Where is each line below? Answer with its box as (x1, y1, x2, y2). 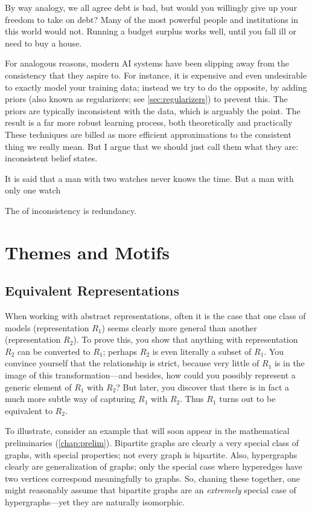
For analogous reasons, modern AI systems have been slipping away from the (5, 57, 290, 70)
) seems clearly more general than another (101, 321, 257, 334)
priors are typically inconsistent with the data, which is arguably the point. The (5, 104, 301, 117)
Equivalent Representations (5, 281, 180, 300)
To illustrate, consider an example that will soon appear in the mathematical (5, 424, 290, 437)
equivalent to (5, 404, 53, 416)
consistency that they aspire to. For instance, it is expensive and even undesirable (5, 68, 307, 81)
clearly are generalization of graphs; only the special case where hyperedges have (5, 460, 302, 473)
